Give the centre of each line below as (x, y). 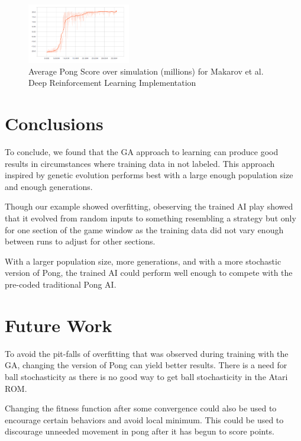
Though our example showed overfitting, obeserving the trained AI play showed (149, 206)
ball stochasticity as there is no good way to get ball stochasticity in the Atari (146, 376)
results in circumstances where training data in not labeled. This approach (140, 163)
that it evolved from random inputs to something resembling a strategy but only (150, 218)
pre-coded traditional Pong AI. (61, 284)
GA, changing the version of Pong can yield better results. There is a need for (146, 365)
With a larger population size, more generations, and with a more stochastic (143, 261)
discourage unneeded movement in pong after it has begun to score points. (140, 431)
